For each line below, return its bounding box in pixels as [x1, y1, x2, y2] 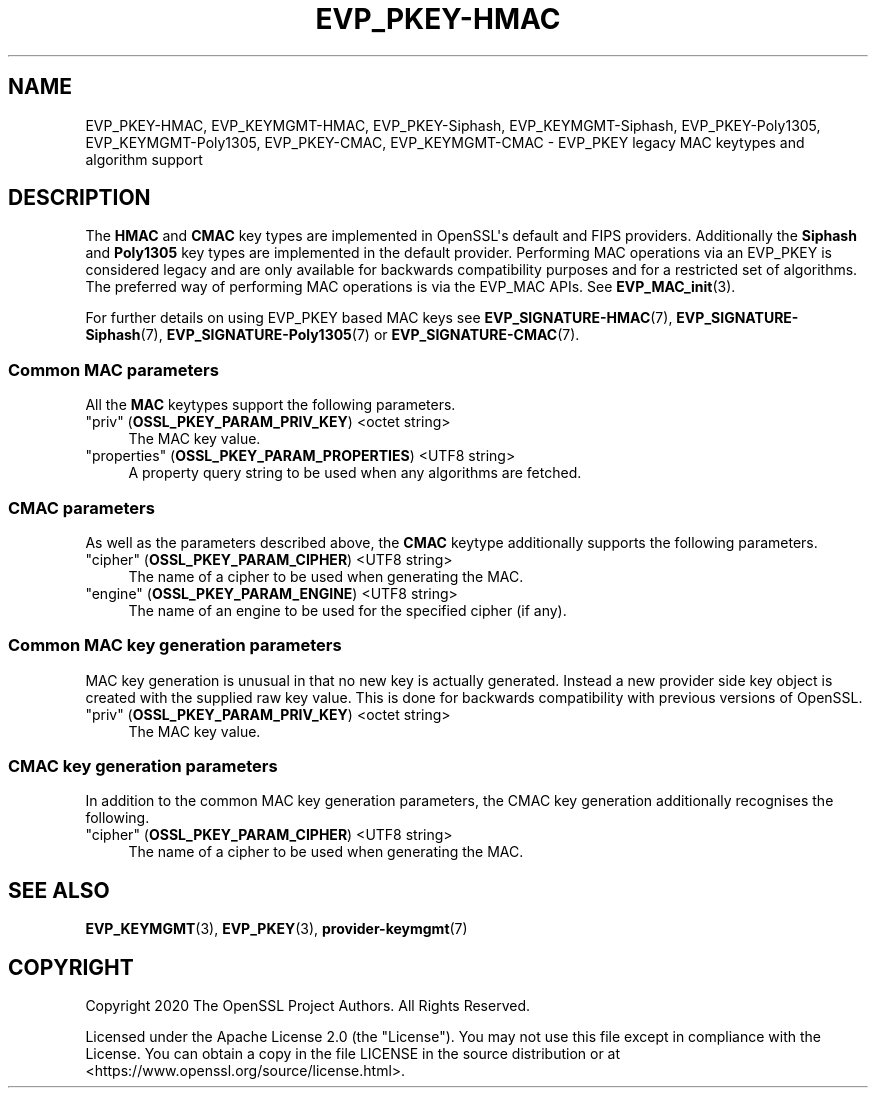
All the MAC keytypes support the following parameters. [85, 396, 456, 414]
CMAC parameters [8, 497, 155, 518]
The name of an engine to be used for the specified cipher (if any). [128, 601, 567, 619]
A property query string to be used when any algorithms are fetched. [128, 464, 582, 482]
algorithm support [85, 150, 203, 168]
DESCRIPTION [8, 185, 151, 211]
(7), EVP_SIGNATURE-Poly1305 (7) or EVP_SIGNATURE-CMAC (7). [140, 326, 580, 344]
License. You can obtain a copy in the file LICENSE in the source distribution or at [85, 1045, 621, 1063]
